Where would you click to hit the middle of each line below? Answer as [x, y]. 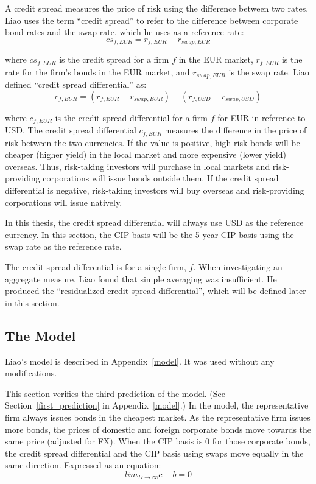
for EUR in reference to [262, 117]
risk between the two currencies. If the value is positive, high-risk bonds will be [153, 142]
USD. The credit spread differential [71, 130]
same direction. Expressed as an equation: [83, 465]
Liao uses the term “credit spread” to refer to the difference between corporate [152, 20]
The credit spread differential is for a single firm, [96, 266]
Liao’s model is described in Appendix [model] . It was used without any [140, 361]
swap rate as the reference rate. [63, 246]
